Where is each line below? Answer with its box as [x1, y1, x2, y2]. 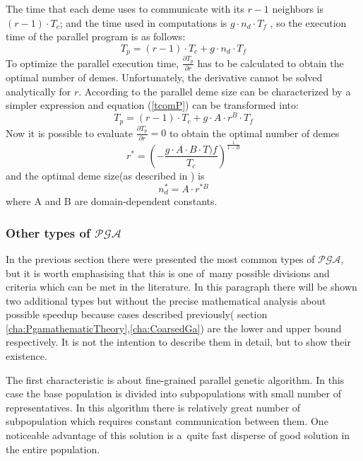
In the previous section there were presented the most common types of [6, 251, 315, 266]
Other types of [6, 223, 90, 241]
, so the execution [270, 15, 347, 30]
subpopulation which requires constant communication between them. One [6, 414, 328, 428]
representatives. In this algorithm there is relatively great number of [6, 399, 301, 414]
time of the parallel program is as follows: [6, 29, 186, 44]
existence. [6, 349, 47, 363]
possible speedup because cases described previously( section [6, 307, 268, 322]
